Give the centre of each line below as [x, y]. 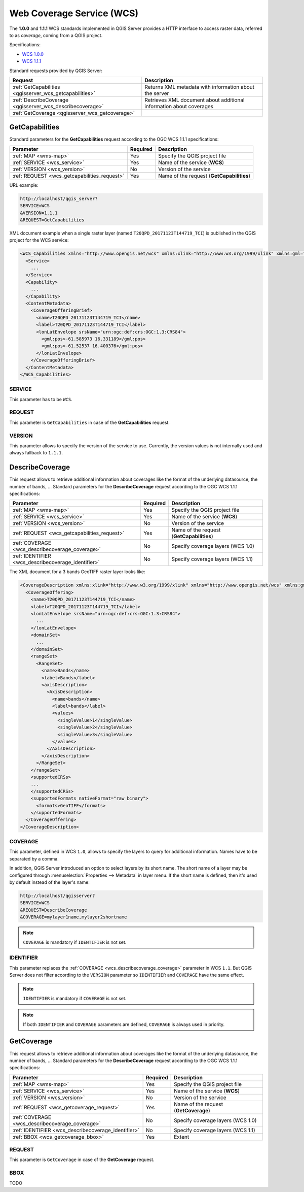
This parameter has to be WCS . [41, 399]
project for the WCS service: [39, 240]
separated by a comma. [34, 858]
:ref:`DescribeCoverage [40, 100]
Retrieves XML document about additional [195, 100]
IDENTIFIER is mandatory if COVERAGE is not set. [75, 998]
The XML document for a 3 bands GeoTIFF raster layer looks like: [77, 572]
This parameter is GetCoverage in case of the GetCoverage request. [82, 1160]
